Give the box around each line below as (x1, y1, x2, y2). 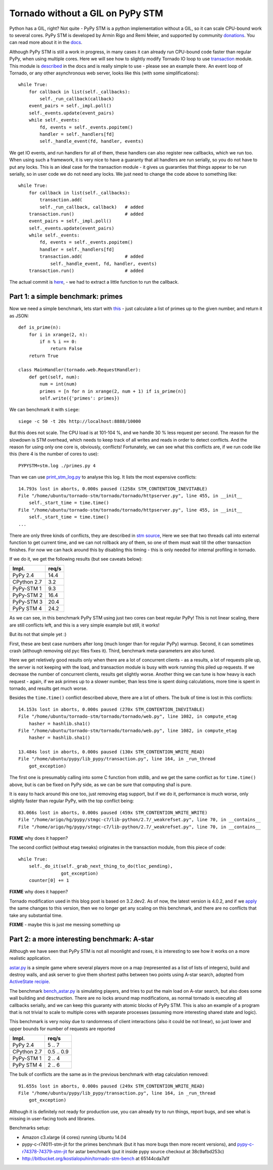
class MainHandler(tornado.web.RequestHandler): (18, 367, 141, 373)
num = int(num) (39, 381, 77, 387)
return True (28, 353, 59, 359)
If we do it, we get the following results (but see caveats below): (9, 556, 143, 562)
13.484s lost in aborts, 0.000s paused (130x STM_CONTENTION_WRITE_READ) (18, 749, 205, 755)
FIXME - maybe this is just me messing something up (9, 921, 121, 927)
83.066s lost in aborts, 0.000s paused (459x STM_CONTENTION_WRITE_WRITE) (18, 809, 208, 815)
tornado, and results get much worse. (9, 685, 88, 691)
